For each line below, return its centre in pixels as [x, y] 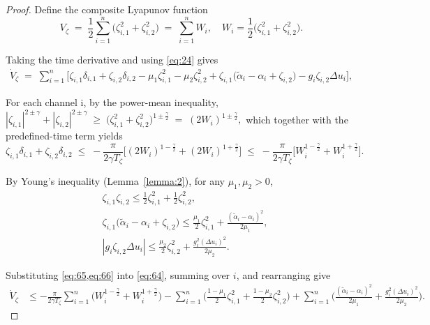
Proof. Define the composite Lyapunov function [107, 9]
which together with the [297, 119]
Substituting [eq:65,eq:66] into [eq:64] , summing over [118, 274]
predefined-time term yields [64, 136]
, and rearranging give [283, 274]
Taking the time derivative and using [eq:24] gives [112, 59]
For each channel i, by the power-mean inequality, [112, 102]
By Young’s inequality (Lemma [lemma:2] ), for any [115, 181]
